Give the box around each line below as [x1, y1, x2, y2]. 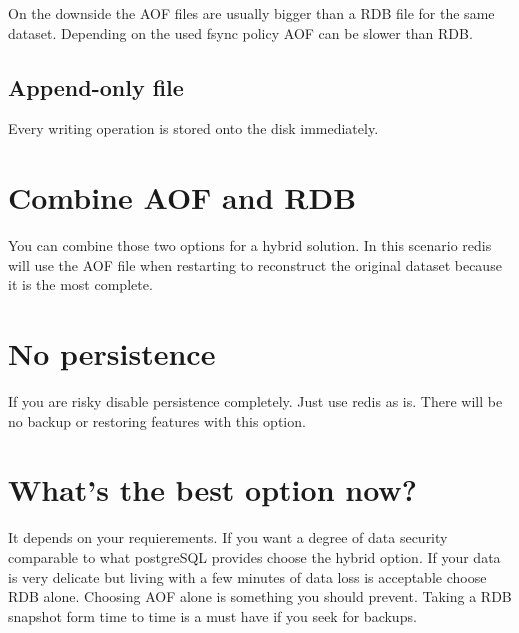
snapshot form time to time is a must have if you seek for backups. [8, 605, 417, 626]
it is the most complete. [8, 274, 153, 295]
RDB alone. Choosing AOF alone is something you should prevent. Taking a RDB [8, 586, 512, 607]
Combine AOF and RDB [8, 177, 357, 218]
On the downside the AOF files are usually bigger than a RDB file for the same [8, 3, 495, 23]
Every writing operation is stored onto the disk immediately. [8, 118, 379, 139]
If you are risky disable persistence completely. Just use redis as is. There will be [8, 391, 503, 412]
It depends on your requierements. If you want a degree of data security [8, 527, 448, 548]
